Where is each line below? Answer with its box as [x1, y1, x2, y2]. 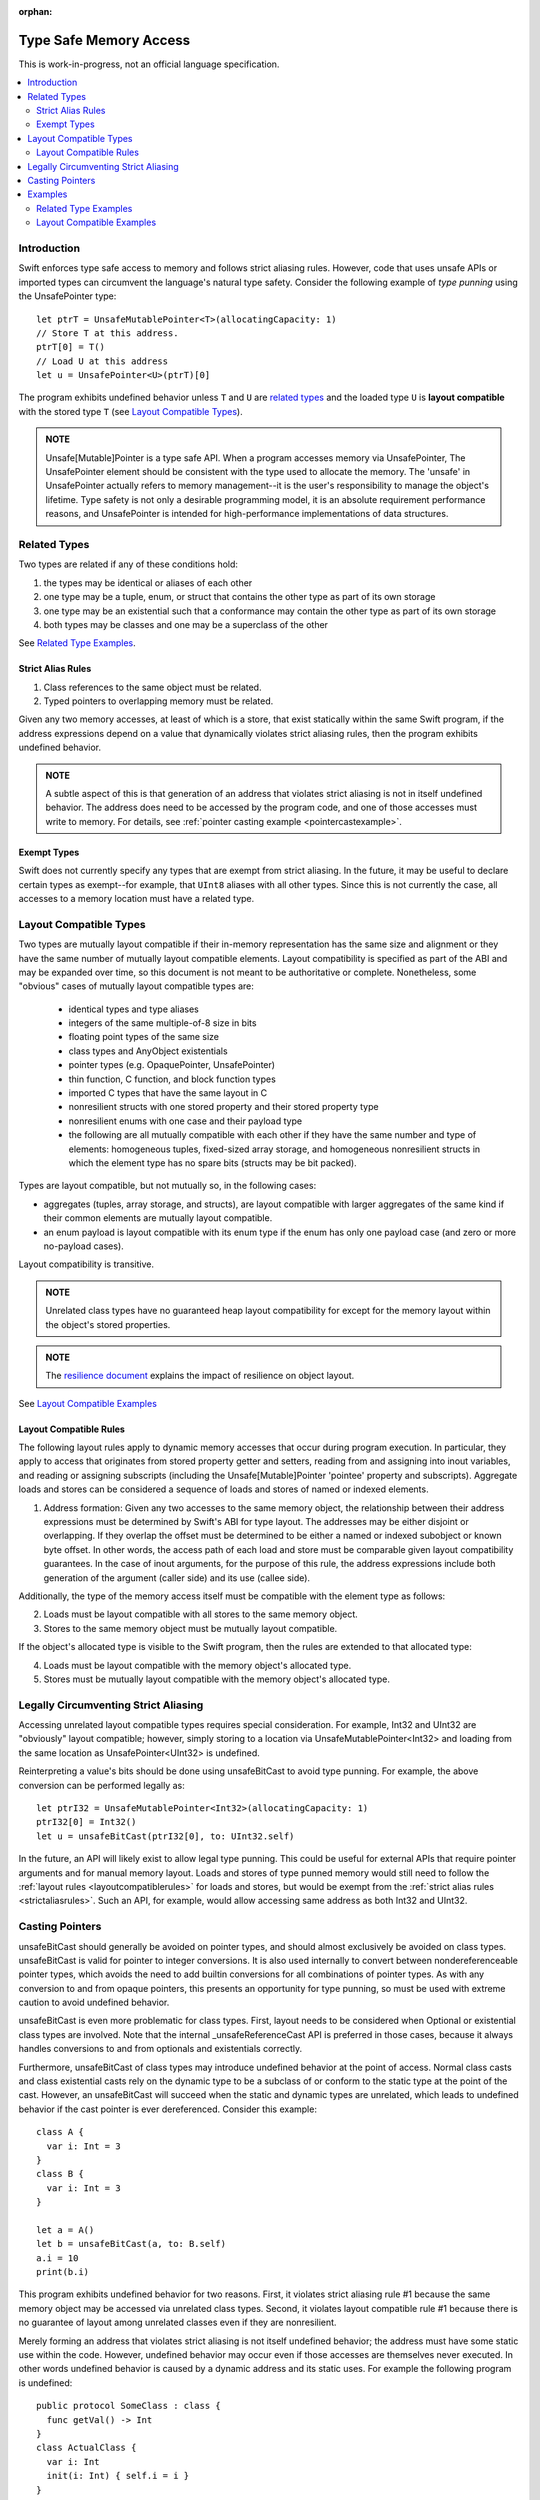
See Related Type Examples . [18, 637, 137, 649]
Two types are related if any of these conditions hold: [18, 558, 239, 570]
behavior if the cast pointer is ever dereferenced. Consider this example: [18, 2103, 317, 2115]
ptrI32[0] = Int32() [36, 1816, 137, 1828]
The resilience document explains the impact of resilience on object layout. [45, 1370, 355, 1382]
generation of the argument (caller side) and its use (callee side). [43, 1571, 310, 1584]
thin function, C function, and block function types [68, 1073, 277, 1085]
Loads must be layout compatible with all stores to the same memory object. [43, 1608, 359, 1620]
